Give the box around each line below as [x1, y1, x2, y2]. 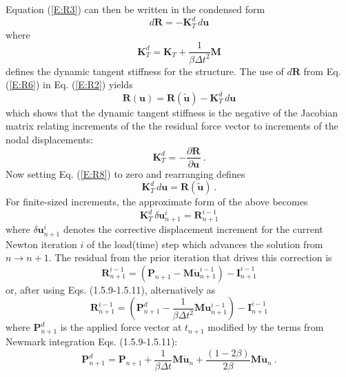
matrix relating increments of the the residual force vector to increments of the [6, 119, 338, 133]
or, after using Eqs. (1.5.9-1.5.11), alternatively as [6, 282, 216, 296]
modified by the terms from [207, 320, 324, 334]
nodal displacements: [6, 132, 93, 146]
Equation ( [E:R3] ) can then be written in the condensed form [6, 2, 265, 16]
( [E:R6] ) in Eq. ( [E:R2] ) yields [6, 77, 133, 92]
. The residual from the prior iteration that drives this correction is [48, 250, 332, 265]
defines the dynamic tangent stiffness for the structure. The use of [6, 63, 284, 78]
